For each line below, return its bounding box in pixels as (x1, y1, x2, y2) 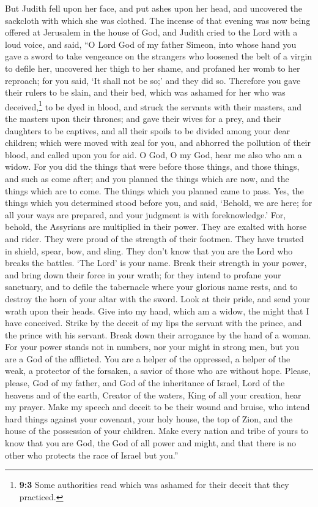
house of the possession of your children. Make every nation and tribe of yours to (5, 424, 309, 437)
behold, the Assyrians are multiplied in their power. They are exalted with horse (5, 220, 307, 233)
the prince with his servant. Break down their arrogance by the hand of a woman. (5, 328, 311, 341)
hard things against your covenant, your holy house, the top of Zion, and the (5, 412, 293, 425)
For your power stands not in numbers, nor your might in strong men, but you (5, 340, 300, 353)
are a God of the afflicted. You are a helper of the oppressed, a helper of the (5, 352, 290, 365)
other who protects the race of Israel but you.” (5, 448, 179, 461)
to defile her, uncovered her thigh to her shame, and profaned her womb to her (5, 61, 300, 74)
